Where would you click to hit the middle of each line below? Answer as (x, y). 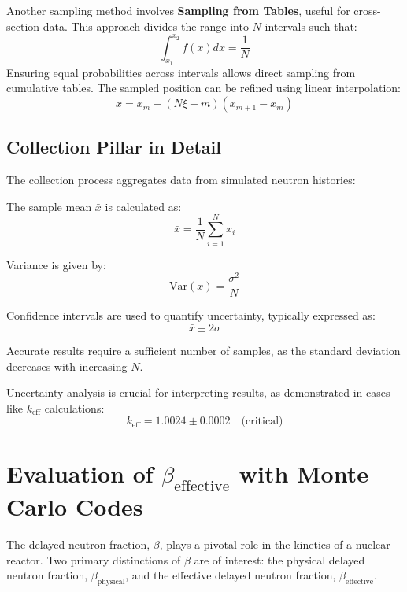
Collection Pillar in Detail (114, 147)
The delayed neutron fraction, (78, 544)
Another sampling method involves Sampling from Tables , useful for (178, 10)
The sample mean (49, 206)
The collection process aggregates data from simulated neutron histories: (181, 180)
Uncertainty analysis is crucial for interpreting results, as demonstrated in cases (198, 392)
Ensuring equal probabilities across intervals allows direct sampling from (181, 72)
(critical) (262, 422)
